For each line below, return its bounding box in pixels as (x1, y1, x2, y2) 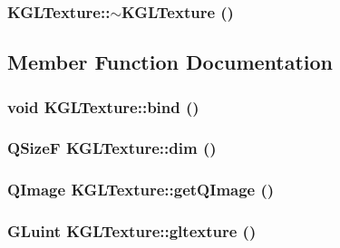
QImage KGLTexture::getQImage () (7, 178, 275, 201)
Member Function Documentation (7, 48, 334, 76)
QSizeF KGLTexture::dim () (7, 137, 217, 159)
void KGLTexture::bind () (7, 95, 199, 118)
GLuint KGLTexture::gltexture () (7, 220, 257, 243)
